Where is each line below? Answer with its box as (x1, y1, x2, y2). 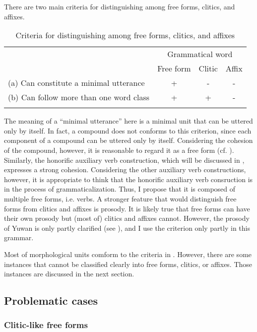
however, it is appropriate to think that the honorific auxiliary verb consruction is (4, 174, 253, 184)
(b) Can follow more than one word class (8, 91, 150, 103)
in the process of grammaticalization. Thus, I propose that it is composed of (4, 184, 236, 194)
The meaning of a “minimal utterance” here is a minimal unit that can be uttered (4, 116, 253, 126)
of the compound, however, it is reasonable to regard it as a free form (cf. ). (4, 144, 234, 155)
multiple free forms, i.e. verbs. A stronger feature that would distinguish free (4, 193, 237, 203)
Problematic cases (4, 293, 98, 308)
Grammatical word (167, 48, 233, 60)
